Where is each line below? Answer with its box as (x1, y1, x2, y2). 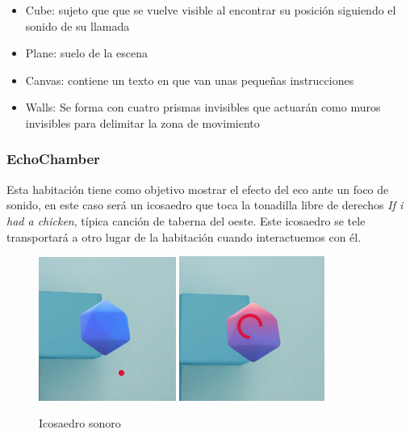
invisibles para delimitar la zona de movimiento (25, 114, 260, 131)
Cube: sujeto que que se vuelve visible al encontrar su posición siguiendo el (25, 2, 396, 18)
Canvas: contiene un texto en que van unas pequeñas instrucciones (25, 71, 354, 88)
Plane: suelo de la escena (25, 44, 149, 61)
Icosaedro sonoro (39, 415, 121, 432)
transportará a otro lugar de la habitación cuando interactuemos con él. (6, 228, 362, 245)
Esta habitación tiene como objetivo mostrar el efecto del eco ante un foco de (6, 180, 389, 197)
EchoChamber (6, 149, 100, 169)
